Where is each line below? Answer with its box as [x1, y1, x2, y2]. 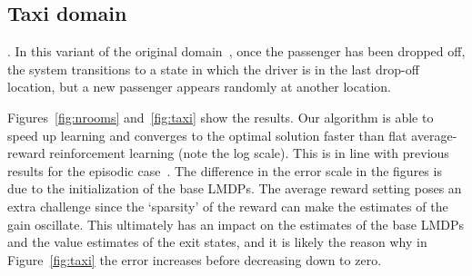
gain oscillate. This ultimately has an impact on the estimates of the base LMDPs [7, 214, 464, 233]
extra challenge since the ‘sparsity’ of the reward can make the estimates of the [7, 196, 448, 215]
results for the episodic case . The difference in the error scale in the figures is [7, 161, 442, 180]
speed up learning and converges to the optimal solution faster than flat [7, 125, 407, 144]
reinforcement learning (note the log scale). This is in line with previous [49, 143, 449, 163]
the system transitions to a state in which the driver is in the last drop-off [7, 59, 419, 78]
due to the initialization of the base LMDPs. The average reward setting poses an [7, 179, 462, 198]
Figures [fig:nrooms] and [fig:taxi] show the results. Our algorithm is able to [7, 107, 434, 126]
